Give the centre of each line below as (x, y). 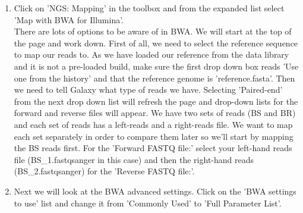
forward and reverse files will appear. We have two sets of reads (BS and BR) (155, 113)
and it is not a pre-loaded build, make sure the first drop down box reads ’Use (156, 66)
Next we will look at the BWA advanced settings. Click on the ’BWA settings (155, 191)
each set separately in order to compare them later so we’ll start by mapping (154, 136)
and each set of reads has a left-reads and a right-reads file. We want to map (153, 124)
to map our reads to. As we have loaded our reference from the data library (151, 54)
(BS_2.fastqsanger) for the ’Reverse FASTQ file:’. (104, 171)
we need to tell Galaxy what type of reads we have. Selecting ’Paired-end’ (148, 90)
